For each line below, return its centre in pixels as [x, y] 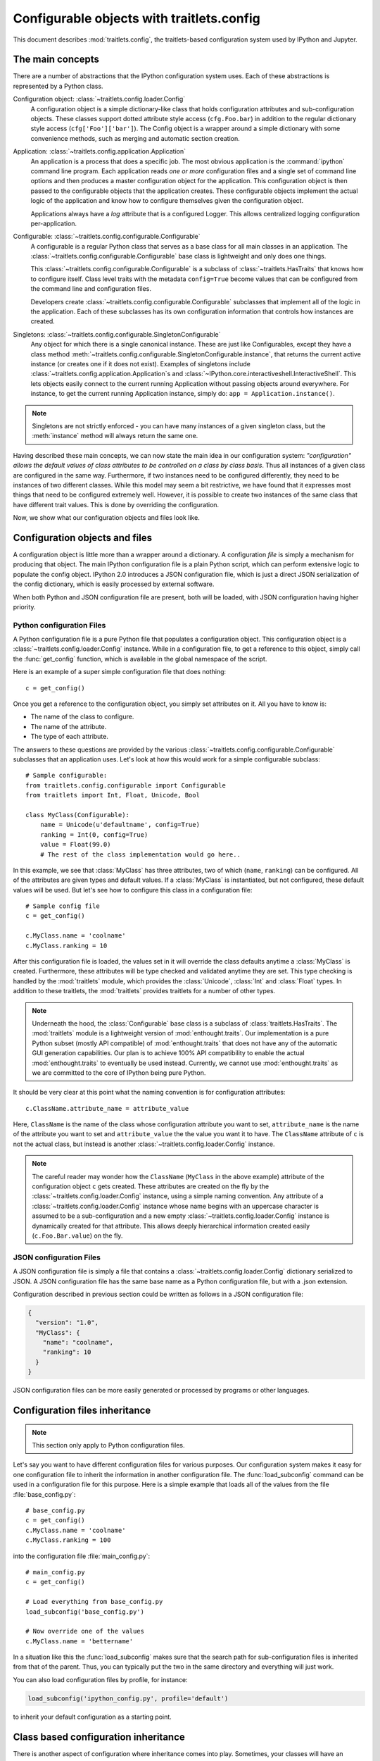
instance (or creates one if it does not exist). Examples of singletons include [141, 364]
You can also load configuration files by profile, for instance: [100, 1679]
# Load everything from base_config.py [94, 1602]
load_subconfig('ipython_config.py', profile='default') [128, 1698]
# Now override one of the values [85, 1631]
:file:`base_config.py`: [44, 1494]
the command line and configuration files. [91, 289]
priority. [24, 606]
